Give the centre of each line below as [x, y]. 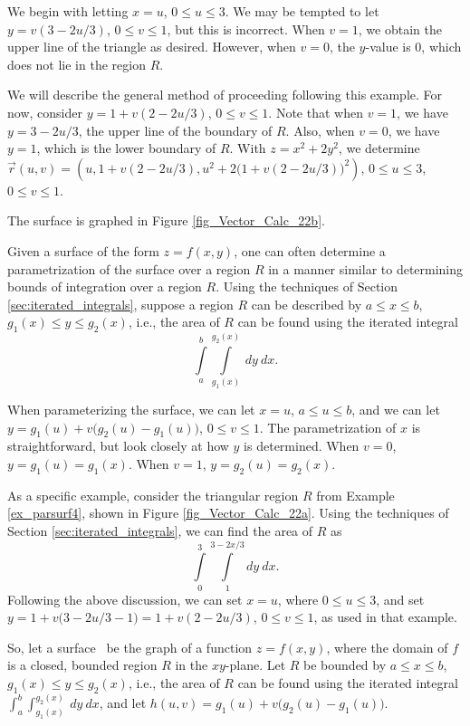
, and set [400, 599]
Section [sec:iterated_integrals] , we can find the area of [160, 530]
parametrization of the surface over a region [129, 268]
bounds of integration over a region [105, 287]
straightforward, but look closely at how [118, 446]
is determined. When [302, 446]
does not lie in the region [77, 64]
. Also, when [320, 130]
